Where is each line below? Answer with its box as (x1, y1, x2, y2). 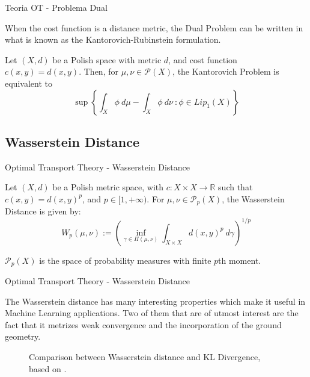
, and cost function (168, 53, 237, 66)
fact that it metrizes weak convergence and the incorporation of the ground (5, 318, 282, 331)
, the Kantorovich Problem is (172, 65, 279, 78)
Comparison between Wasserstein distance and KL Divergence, (29, 350, 261, 363)
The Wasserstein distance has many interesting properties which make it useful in (5, 294, 306, 307)
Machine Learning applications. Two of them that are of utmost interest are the (5, 307, 299, 319)
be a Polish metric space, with (52, 181, 164, 193)
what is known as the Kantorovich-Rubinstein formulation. (5, 33, 221, 46)
